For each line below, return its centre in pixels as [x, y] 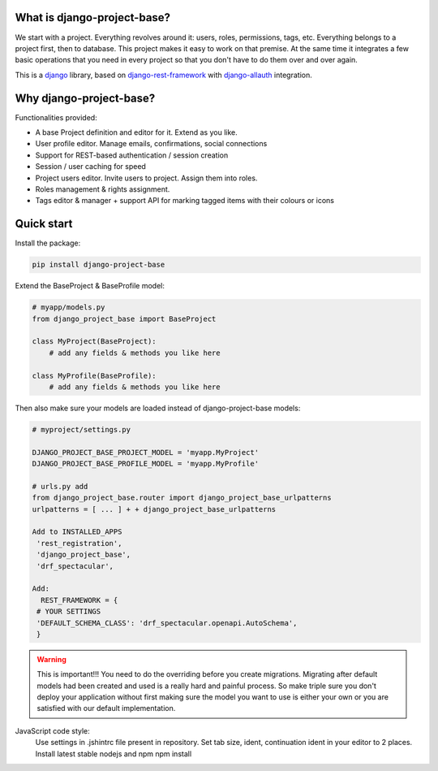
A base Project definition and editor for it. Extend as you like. [137, 132]
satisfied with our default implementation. [106, 708]
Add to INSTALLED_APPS [77, 532]
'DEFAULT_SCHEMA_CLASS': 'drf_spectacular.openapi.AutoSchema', [167, 623]
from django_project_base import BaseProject [124, 318]
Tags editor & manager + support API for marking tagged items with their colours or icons [185, 201]
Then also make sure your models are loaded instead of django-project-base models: [158, 408]
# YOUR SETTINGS [69, 612]
